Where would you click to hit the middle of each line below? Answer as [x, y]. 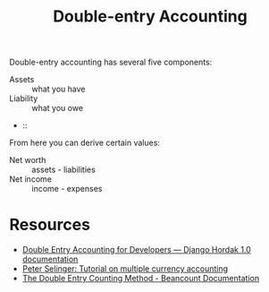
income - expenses [67, 189]
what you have [59, 89]
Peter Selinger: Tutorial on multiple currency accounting [125, 269]
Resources [50, 225]
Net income [30, 179]
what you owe [57, 108]
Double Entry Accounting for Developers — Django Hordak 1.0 [137, 250]
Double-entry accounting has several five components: [111, 62]
